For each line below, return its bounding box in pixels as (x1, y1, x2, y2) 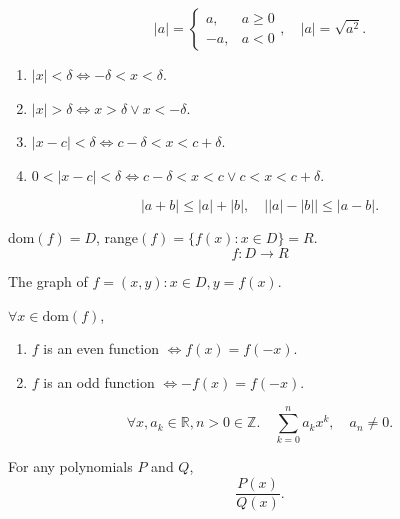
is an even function (43, 338, 159, 359)
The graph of (8, 270, 88, 291)
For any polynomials (8, 456, 133, 477)
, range (96, 227, 139, 248)
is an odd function (43, 371, 155, 392)
